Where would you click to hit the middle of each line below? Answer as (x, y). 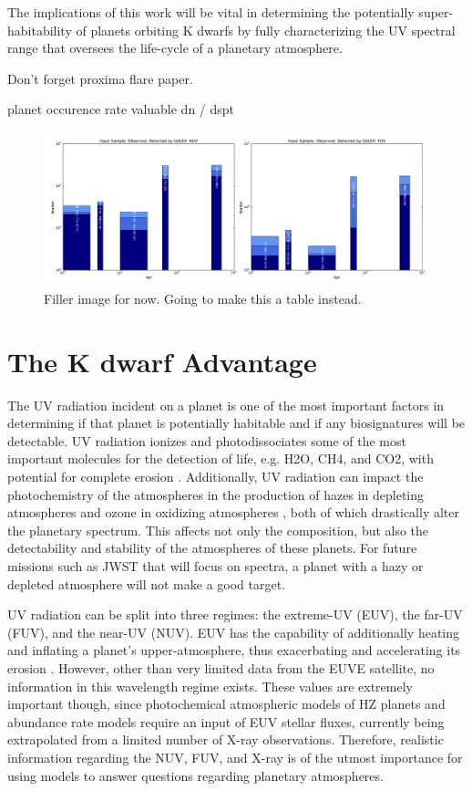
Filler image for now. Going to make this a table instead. (203, 298)
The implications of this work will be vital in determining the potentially (211, 12)
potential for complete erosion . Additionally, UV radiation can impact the (215, 476)
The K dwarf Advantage (162, 361)
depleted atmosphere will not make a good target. (147, 583)
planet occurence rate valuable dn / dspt (121, 109)
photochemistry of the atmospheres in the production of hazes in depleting (216, 494)
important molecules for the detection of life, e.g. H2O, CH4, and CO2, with (221, 458)
